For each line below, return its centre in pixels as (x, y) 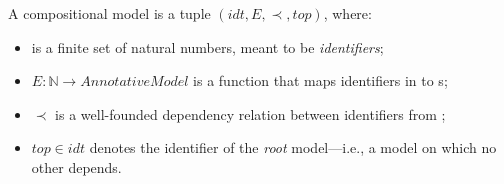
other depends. (76, 166)
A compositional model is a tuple (109, 13)
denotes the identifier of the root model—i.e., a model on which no (293, 147)
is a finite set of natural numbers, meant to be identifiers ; (207, 46)
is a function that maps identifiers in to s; (320, 80)
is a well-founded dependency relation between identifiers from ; (250, 113)
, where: (347, 13)
